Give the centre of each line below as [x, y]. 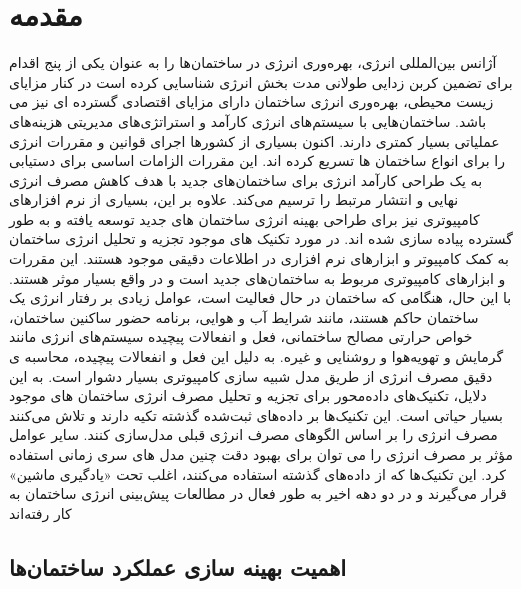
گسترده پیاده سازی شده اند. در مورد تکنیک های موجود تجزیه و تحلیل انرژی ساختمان [261, 238]
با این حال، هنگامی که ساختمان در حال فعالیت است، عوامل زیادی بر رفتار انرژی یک [260, 297]
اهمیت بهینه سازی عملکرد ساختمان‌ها [178, 566]
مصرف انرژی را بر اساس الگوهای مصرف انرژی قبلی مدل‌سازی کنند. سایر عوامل [253, 434]
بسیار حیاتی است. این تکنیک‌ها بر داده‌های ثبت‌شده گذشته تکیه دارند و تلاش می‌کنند [256, 414]
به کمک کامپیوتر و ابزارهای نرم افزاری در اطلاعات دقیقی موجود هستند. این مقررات [259, 258]
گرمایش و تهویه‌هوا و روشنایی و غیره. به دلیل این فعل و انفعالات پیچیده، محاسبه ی [256, 356]
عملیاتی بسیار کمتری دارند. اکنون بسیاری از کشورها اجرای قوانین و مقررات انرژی [254, 140]
